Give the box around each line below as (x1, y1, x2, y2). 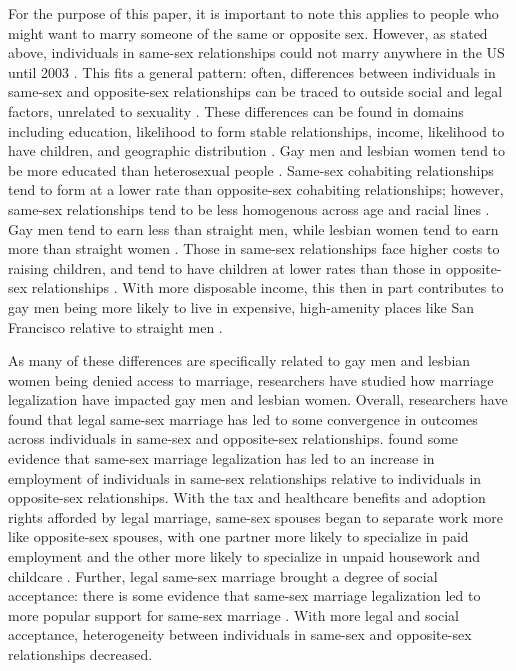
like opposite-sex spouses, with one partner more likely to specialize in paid (8, 526, 469, 547)
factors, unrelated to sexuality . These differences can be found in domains (8, 100, 464, 121)
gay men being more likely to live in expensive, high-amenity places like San (8, 296, 475, 317)
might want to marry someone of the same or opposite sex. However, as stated (8, 22, 488, 43)
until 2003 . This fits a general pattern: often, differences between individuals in (8, 61, 496, 82)
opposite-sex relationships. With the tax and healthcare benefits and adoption (8, 487, 486, 508)
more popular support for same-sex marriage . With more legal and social (8, 604, 459, 625)
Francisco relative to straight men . (8, 316, 223, 337)
